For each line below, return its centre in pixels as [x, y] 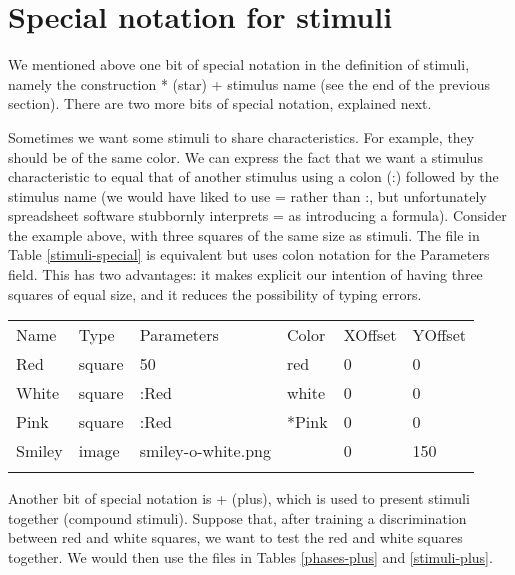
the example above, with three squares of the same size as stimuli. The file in [244, 234]
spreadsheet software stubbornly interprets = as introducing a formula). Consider [257, 215]
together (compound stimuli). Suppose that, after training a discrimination [237, 517]
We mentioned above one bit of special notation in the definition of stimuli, [239, 64]
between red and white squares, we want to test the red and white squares [235, 537]
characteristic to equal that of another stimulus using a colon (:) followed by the [253, 176]
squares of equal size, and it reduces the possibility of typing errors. [215, 293]
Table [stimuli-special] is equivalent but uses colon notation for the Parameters [249, 254]
